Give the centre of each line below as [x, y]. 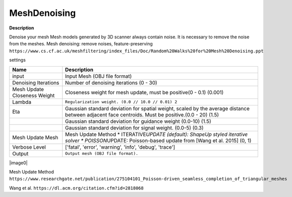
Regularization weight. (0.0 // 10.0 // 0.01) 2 [121, 102]
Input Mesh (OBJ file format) [98, 76]
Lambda [22, 102]
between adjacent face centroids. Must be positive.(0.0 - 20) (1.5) [142, 114]
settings [17, 60]
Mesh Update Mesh [35, 137]
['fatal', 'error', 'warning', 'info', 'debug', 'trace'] [120, 147]
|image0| [18, 163]
